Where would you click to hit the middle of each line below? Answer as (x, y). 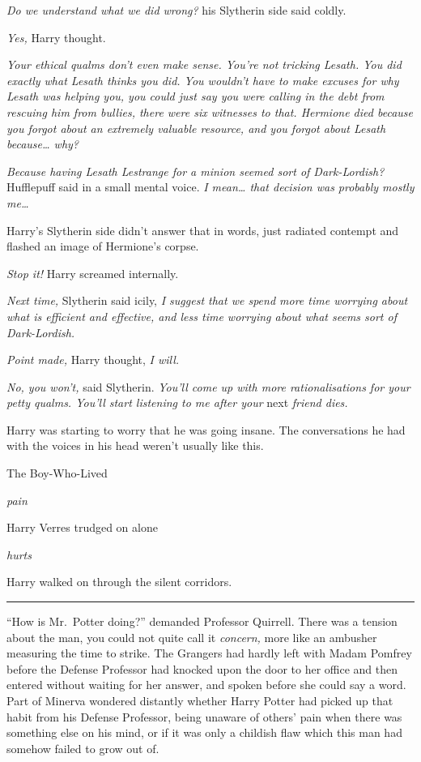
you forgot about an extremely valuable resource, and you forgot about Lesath (196, 128)
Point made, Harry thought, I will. (93, 360)
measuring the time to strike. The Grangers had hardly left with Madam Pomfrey (209, 653)
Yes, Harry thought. (56, 37)
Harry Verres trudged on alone (82, 527)
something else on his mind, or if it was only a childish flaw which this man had (204, 732)
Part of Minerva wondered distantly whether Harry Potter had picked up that (200, 700)
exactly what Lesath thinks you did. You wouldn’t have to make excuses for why (203, 80)
